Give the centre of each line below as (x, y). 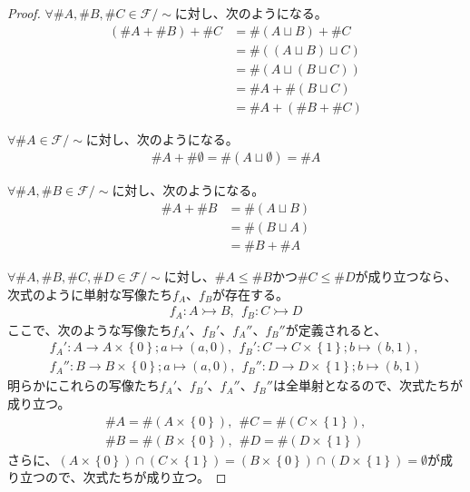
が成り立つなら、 (406, 276)
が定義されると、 (336, 329)
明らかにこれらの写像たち (83, 385)
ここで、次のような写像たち (90, 329)
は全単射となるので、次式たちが (368, 385)
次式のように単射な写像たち (90, 294)
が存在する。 (251, 294)
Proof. (24, 13)
